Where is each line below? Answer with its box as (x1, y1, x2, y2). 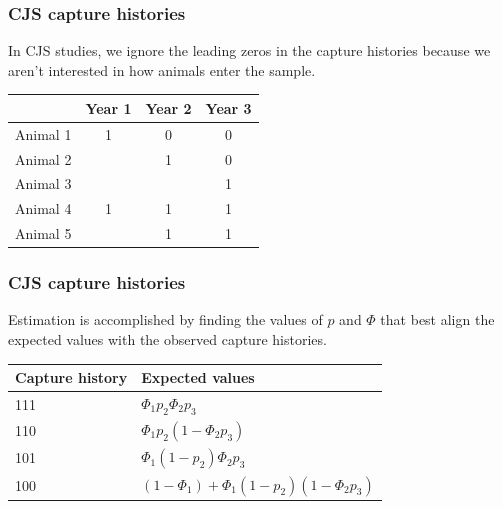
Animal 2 (15, 148, 72, 169)
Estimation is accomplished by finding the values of (8, 309, 323, 330)
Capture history (15, 367, 128, 388)
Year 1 (85, 97, 132, 118)
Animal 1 (15, 123, 72, 144)
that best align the (380, 309, 495, 330)
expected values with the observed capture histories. (8, 329, 327, 350)
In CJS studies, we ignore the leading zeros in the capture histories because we (8, 40, 491, 61)
